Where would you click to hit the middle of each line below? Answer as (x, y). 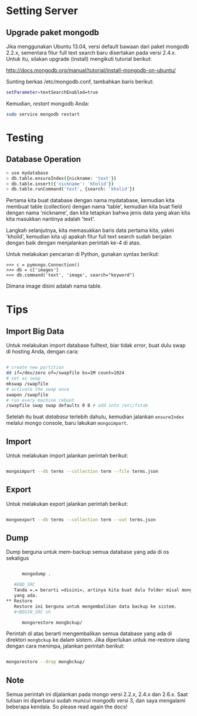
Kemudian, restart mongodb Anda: (48, 103)
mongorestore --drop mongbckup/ (45, 662)
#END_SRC (24, 585)
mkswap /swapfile (27, 384)
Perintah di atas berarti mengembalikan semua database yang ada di (89, 633)
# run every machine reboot (40, 400)
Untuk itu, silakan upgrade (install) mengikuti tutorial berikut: (79, 59)
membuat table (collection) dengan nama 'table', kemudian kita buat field (94, 207)
